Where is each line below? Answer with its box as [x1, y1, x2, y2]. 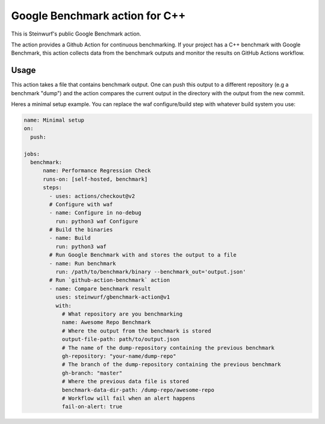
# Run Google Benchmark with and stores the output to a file [49, 252, 237, 258]
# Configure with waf [49, 201, 113, 208]
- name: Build [49, 235, 91, 242]
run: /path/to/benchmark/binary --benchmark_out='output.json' [55, 269, 246, 275]
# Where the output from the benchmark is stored [61, 327, 211, 334]
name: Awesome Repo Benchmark [61, 319, 151, 326]
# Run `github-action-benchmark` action [49, 277, 170, 284]
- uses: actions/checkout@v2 [49, 193, 135, 199]
